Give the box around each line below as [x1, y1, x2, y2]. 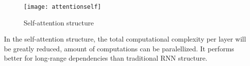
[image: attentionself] [24, 3, 101, 10]
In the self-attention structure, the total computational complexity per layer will [4, 34, 246, 44]
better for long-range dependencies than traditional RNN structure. [4, 53, 208, 63]
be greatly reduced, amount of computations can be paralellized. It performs [4, 43, 234, 53]
